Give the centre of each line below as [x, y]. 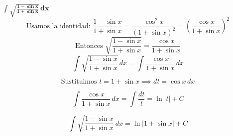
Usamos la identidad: [58, 26]
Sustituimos [79, 82]
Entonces [89, 46]
